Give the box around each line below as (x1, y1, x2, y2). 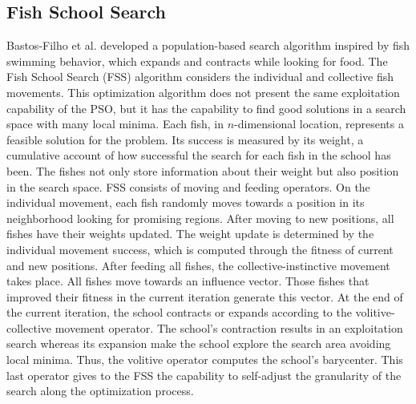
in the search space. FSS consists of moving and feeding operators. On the (6, 178, 370, 195)
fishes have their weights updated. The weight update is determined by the (6, 225, 374, 242)
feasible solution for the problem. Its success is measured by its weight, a (6, 131, 364, 147)
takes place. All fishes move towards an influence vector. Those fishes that (6, 273, 370, 289)
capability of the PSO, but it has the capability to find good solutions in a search (6, 99, 406, 116)
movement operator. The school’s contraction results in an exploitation (55, 319, 403, 336)
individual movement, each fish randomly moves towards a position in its (6, 194, 365, 211)
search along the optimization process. (6, 382, 194, 399)
